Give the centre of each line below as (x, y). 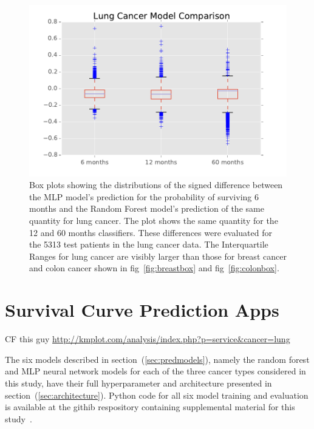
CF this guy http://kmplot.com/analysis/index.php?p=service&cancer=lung (148, 339)
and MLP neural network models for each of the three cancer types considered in (155, 371)
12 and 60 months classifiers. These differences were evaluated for (151, 232)
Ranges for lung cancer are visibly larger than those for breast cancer (158, 256)
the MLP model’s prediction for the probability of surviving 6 (144, 196)
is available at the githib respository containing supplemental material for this (150, 407)
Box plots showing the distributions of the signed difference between (156, 185)
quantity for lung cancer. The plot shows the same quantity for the (154, 221)
